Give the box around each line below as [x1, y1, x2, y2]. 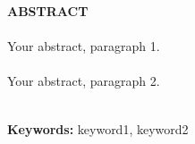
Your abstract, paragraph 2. [7, 72, 160, 90]
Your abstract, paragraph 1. [7, 37, 160, 55]
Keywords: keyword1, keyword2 [7, 119, 189, 138]
